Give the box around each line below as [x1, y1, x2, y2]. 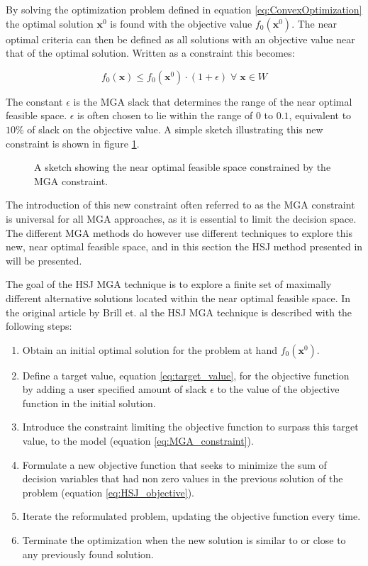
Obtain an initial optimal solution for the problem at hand [22, 342, 277, 357]
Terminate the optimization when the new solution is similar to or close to [22, 533, 346, 548]
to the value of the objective [217, 382, 340, 396]
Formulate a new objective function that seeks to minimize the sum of [22, 457, 327, 472]
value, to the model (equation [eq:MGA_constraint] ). [22, 433, 254, 448]
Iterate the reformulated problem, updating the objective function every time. [22, 509, 361, 523]
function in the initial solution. [22, 395, 156, 410]
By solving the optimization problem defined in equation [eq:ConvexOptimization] [6, 2, 362, 16]
